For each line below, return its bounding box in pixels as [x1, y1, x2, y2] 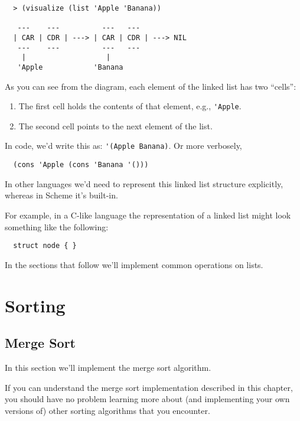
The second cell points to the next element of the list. [18, 119, 213, 132]
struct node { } [13, 241, 77, 250]
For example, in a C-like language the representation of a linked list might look [5, 208, 291, 221]
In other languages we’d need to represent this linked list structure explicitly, [5, 177, 283, 190]
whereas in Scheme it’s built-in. [5, 189, 118, 201]
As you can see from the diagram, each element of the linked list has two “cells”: [5, 80, 296, 92]
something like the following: [5, 220, 109, 233]
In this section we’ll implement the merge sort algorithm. [5, 361, 211, 373]
